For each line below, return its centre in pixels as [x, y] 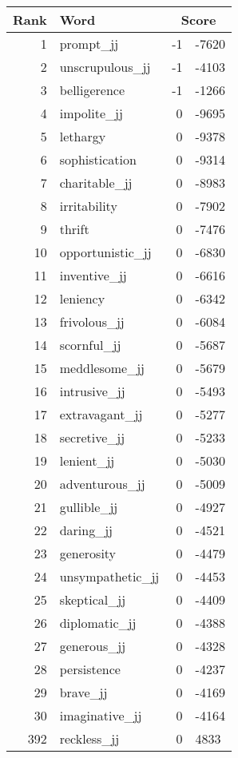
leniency [82, 298]
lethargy [83, 136]
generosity [88, 553]
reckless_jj [89, 738]
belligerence [92, 90]
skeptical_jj [93, 599]
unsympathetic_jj [109, 576]
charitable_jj [96, 183]
